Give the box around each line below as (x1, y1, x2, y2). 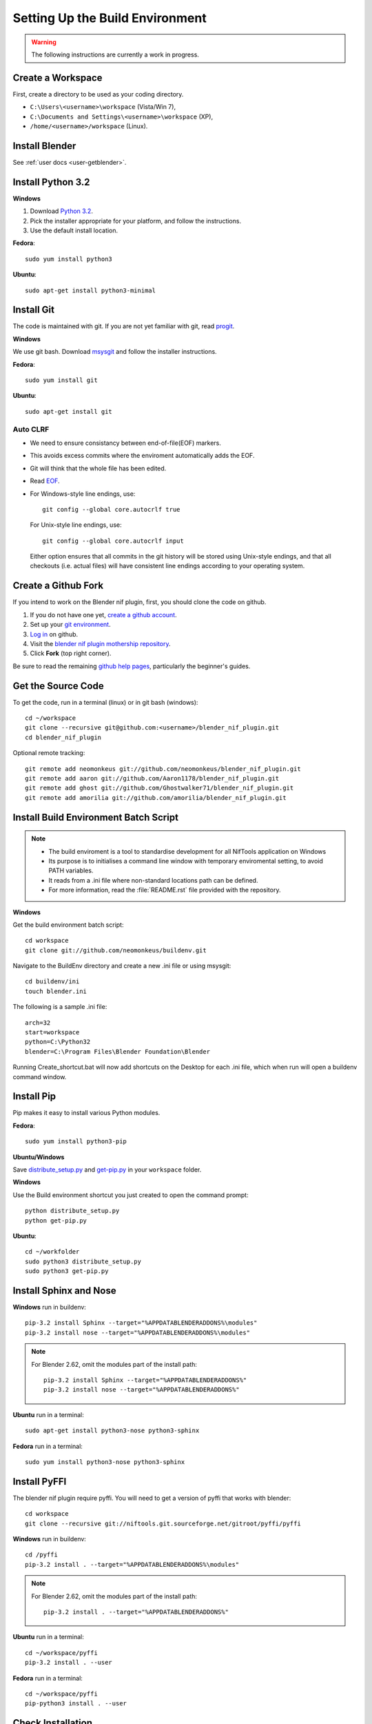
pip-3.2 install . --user (25, 1658, 113, 1667)
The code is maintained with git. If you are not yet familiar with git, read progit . (12, 322, 235, 330)
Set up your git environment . (30, 621, 111, 629)
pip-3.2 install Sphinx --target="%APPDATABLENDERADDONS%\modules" (25, 1319, 258, 1327)
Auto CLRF (12, 424, 50, 434)
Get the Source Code (12, 680, 104, 692)
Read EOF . (30, 477, 60, 485)
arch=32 (25, 1019, 51, 1027)
